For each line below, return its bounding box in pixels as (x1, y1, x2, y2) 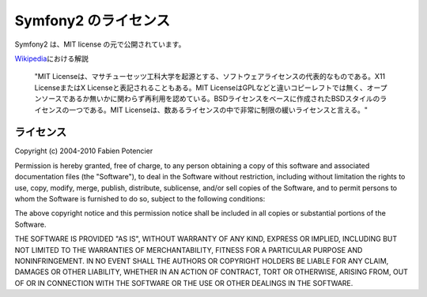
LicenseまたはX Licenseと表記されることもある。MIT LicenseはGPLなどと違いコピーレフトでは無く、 (34, 83, 368, 92)
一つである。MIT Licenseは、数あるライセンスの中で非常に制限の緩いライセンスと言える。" (68, 105, 368, 115)
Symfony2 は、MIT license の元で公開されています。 (14, 39, 186, 49)
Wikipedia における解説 (14, 54, 89, 63)
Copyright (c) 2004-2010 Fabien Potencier (14, 146, 153, 156)
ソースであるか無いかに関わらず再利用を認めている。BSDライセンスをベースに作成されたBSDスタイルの (40, 94, 380, 103)
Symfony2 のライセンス (14, 12, 170, 29)
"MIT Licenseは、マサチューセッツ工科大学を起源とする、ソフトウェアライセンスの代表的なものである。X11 (34, 72, 386, 81)
